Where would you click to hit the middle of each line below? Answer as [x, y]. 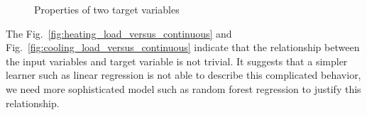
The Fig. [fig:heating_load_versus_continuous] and [119, 33]
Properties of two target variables [107, 9]
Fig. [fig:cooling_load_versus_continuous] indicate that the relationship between [183, 47]
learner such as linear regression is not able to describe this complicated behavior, [183, 75]
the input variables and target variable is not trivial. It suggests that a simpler [177, 61]
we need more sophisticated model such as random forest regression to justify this [183, 88]
